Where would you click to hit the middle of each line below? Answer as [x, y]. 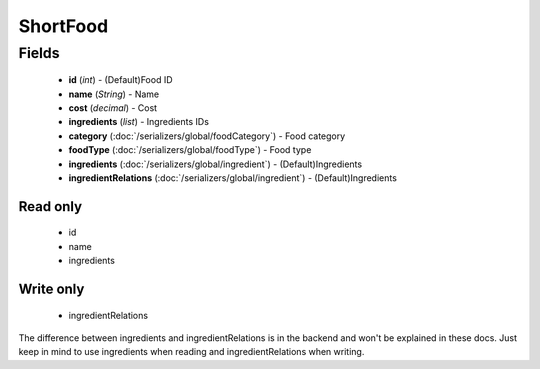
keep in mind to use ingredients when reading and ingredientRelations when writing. [191, 352]
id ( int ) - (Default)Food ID [121, 80]
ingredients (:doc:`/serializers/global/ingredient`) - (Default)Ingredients [215, 164]
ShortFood [63, 26]
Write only [51, 288]
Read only [50, 206]
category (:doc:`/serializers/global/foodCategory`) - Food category [207, 136]
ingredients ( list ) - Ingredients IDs [139, 122]
